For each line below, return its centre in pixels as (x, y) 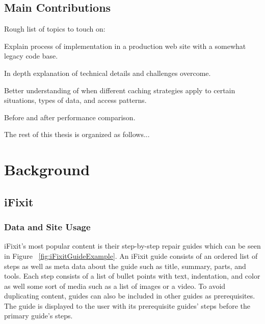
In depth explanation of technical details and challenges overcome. (108, 73)
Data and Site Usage (47, 227)
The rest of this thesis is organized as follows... (77, 134)
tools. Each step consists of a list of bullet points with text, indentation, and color (132, 276)
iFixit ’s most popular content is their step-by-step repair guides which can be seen (132, 246)
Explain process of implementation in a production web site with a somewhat (125, 46)
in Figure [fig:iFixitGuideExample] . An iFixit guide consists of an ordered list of (131, 255)
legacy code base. (31, 56)
